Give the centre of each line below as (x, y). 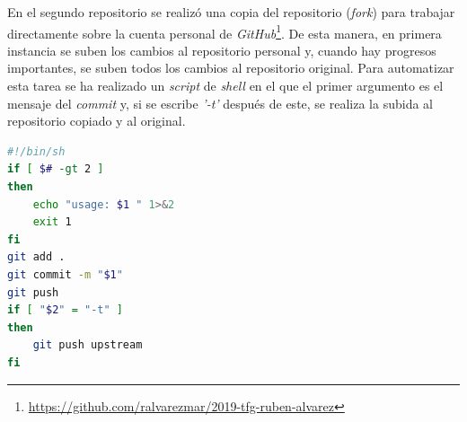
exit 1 (52, 222)
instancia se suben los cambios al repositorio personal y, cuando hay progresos (222, 50)
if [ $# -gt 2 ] (56, 169)
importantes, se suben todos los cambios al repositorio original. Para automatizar (231, 68)
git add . (36, 257)
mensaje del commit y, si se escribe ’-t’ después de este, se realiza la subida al (220, 103)
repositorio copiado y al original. (97, 121)
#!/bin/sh (36, 151)
